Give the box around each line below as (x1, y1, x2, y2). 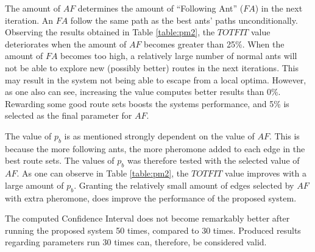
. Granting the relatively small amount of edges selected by (74, 178, 294, 191)
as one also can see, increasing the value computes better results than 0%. (5, 85, 281, 98)
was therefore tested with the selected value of (127, 154, 300, 167)
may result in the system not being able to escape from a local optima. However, (5, 73, 306, 86)
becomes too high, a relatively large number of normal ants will (60, 49, 297, 62)
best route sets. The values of (5, 154, 115, 167)
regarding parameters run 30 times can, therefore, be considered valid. (5, 236, 267, 248)
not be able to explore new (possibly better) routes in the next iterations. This (5, 61, 299, 74)
